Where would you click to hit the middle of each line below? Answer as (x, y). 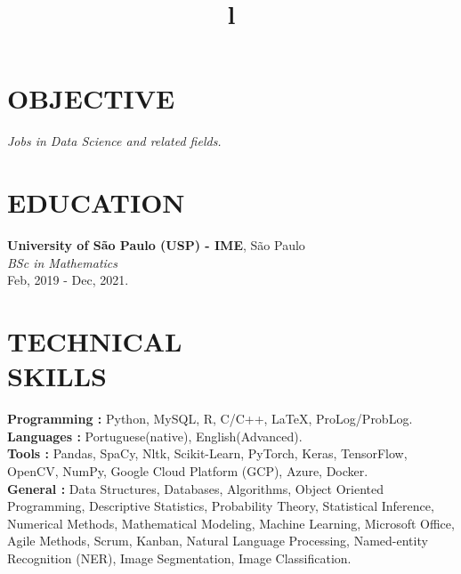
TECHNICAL (95, 341)
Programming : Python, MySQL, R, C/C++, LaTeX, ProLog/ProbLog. (210, 419)
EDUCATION (96, 202)
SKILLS (57, 376)
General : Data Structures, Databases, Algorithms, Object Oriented (195, 488)
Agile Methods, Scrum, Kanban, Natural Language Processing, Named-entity (218, 541)
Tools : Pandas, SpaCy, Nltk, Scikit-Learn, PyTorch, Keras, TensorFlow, (207, 453)
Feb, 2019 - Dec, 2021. (68, 280)
